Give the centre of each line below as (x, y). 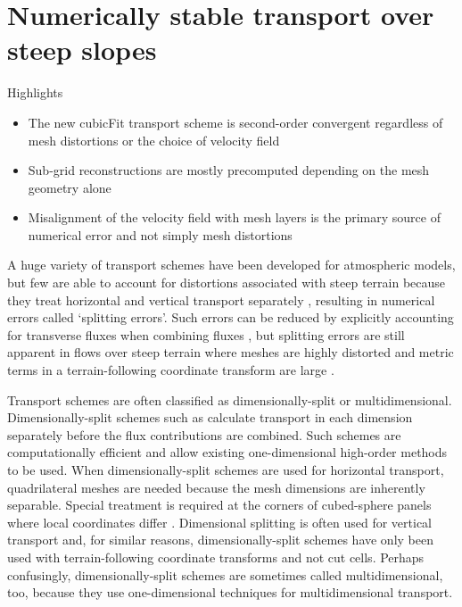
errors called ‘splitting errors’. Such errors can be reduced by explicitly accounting (231, 317)
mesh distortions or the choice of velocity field (154, 140)
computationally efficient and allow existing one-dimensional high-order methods (227, 452)
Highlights (35, 92)
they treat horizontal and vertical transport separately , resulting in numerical (221, 299)
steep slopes (82, 50)
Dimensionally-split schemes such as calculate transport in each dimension (210, 417)
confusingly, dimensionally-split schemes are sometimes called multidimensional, (225, 574)
